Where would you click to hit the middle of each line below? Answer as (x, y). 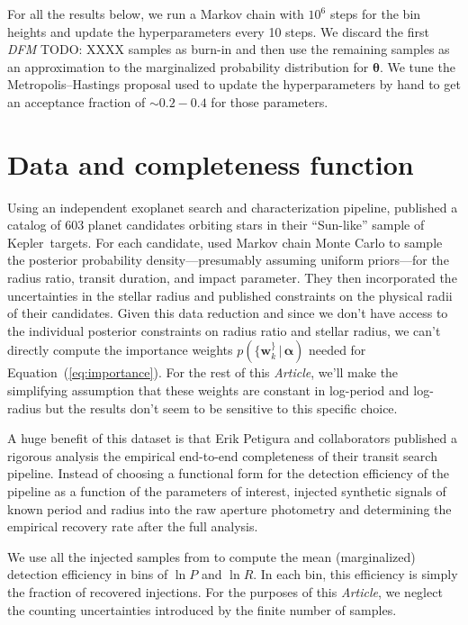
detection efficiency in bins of (88, 574)
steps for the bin (375, 14)
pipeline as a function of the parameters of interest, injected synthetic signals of (227, 491)
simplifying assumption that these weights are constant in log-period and (208, 390)
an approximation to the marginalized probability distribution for (188, 66)
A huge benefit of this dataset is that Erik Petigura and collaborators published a (232, 438)
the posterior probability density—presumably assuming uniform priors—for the (228, 260)
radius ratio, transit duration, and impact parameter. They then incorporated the (232, 278)
